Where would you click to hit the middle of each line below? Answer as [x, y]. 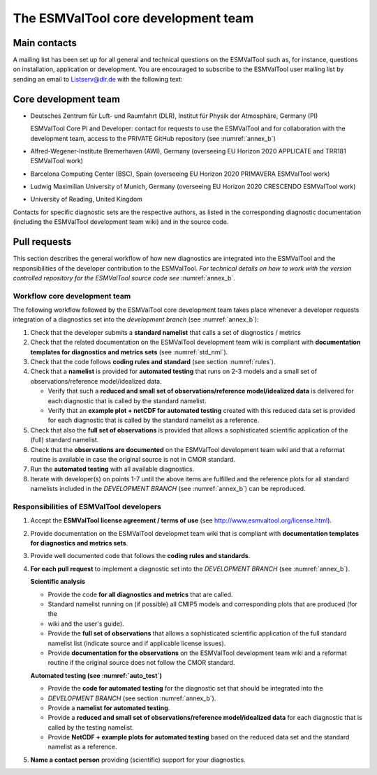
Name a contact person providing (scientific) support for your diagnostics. [138, 760]
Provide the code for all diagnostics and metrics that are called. [140, 594]
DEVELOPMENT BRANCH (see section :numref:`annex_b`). [132, 698]
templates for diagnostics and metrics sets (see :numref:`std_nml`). [129, 352]
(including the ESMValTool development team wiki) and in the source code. [121, 222]
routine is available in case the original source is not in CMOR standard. [133, 459]
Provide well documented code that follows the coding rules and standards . [140, 556]
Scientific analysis [58, 582]
